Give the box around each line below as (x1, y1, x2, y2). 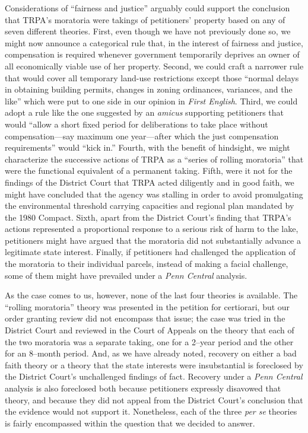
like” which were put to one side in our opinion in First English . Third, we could (5, 94, 298, 107)
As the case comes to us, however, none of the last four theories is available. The (5, 289, 298, 301)
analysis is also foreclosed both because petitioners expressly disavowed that (5, 382, 281, 394)
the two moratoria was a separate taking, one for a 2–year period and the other (5, 335, 294, 348)
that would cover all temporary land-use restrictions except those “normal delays (5, 71, 299, 84)
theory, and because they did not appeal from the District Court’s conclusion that (5, 393, 303, 406)
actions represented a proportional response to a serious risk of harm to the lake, (5, 222, 299, 235)
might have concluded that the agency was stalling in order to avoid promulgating (5, 187, 303, 200)
